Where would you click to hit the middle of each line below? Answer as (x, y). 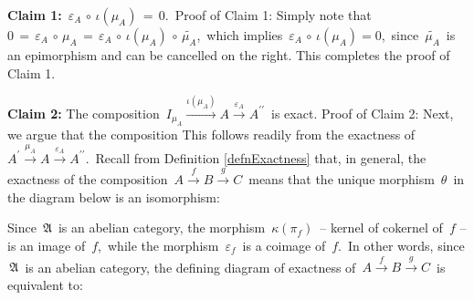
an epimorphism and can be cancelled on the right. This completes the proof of (229, 55)
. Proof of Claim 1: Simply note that (268, 15)
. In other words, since (401, 245)
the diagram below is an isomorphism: (114, 197)
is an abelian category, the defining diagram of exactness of (190, 267)
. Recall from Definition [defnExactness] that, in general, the (256, 157)
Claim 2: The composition (84, 113)
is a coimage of (284, 245)
